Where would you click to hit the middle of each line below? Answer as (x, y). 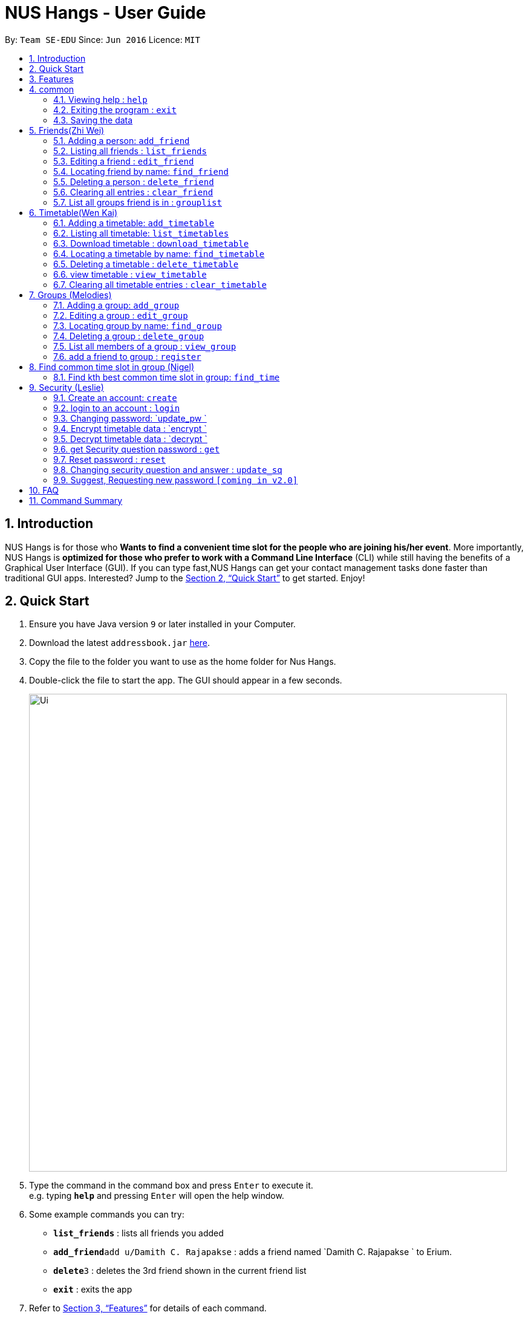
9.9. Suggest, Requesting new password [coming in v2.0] (176, 480)
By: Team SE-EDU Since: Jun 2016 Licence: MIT (103, 39)
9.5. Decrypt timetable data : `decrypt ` (130, 439)
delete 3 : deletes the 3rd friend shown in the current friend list (180, 1271)
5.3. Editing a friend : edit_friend (124, 161)
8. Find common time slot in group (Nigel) (112, 367)
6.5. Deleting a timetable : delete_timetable (146, 264)
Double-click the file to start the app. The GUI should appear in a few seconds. (186, 680)
